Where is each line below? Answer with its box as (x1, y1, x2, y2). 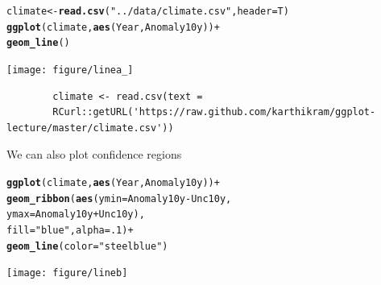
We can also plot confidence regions (6, 146, 182, 163)
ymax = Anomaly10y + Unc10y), (6, 209, 145, 221)
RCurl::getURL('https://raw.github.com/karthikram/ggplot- (52, 106, 376, 118)
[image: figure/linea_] (6, 64, 134, 76)
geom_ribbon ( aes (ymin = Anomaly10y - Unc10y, (6, 192, 232, 204)
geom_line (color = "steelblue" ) (6, 240, 168, 252)
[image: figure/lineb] (6, 267, 128, 279)
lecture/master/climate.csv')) (6, 122, 174, 134)
